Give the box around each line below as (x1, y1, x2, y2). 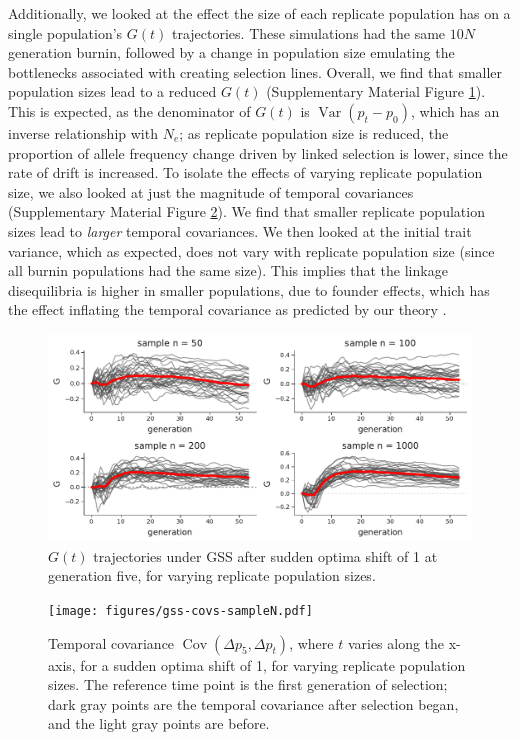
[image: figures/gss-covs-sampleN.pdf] (48, 603, 313, 618)
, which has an (410, 100, 500, 121)
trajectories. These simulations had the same (172, 22, 446, 43)
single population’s (8, 22, 123, 43)
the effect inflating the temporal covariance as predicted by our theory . (8, 299, 447, 320)
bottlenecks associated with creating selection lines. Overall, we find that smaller (8, 61, 503, 82)
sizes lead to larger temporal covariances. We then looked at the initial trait (8, 220, 472, 241)
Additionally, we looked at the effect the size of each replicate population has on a (8, 3, 511, 23)
